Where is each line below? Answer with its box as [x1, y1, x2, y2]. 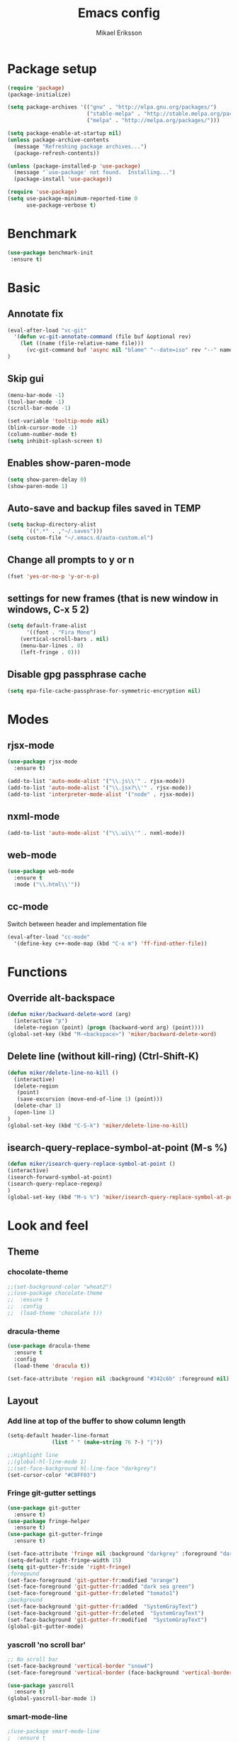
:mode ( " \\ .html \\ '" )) [13, 881, 81, 888]
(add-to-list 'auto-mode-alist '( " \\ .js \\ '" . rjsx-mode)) [7, 778, 186, 785]
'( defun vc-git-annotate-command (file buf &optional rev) [13, 333, 192, 340]
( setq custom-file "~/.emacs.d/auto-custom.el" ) [7, 534, 154, 541]
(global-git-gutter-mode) [7, 1623, 84, 1630]
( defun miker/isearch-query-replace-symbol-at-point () [7, 1160, 176, 1168]
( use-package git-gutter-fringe [7, 1531, 103, 1538]
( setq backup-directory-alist [7, 521, 97, 529]
